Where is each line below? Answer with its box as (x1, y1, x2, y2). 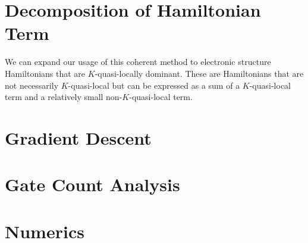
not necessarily (5, 79, 59, 91)
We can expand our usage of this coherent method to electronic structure (5, 55, 271, 68)
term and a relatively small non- (5, 91, 122, 103)
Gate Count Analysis (5, 172, 180, 197)
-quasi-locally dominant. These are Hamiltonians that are (95, 67, 304, 79)
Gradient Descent (5, 125, 152, 149)
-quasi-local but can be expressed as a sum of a (68, 79, 240, 91)
